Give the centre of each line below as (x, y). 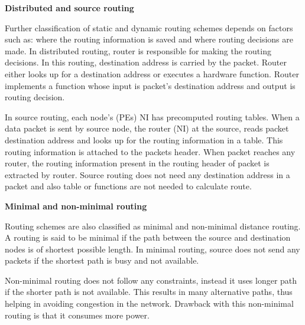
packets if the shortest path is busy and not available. (102, 260)
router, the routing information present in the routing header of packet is (137, 163)
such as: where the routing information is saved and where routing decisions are (149, 39)
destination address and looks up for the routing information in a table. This (144, 139)
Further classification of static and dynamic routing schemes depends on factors (149, 27)
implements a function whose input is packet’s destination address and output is (150, 85)
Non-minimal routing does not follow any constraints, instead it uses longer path (151, 280)
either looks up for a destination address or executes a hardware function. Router (152, 73)
